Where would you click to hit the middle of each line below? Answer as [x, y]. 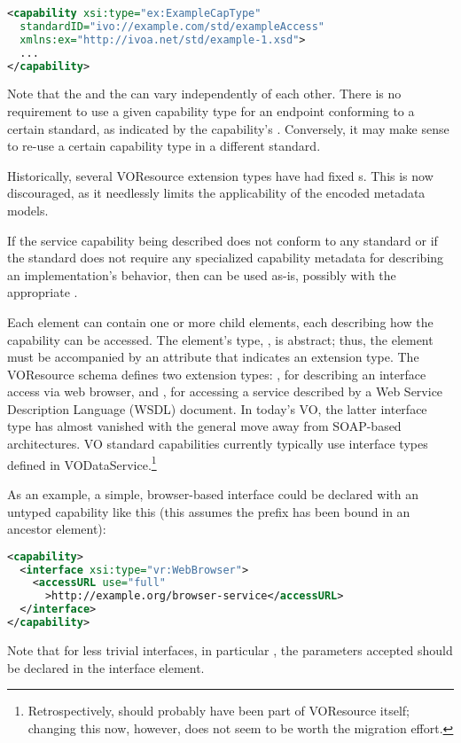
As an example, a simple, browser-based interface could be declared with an [213, 493]
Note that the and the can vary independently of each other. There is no [204, 94]
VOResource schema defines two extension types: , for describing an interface [217, 374]
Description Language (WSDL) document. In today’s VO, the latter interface [217, 408]
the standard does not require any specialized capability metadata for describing [226, 258]
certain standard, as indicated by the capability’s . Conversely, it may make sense [228, 128]
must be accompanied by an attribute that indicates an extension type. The [213, 357]
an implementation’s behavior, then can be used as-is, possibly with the [202, 274]
